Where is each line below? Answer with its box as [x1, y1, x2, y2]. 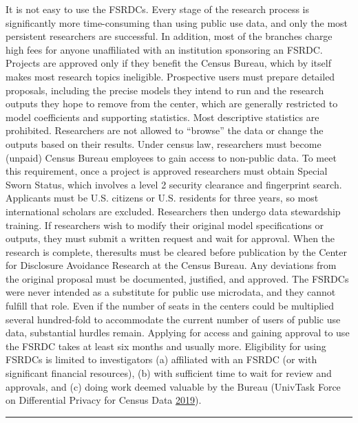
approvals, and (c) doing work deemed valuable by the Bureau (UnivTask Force [6, 379, 341, 393]
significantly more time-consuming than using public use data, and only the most [6, 15, 348, 30]
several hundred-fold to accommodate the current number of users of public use [6, 312, 341, 326]
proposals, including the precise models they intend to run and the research [6, 83, 324, 97]
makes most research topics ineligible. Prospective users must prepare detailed [6, 69, 335, 83]
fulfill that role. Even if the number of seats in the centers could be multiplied [6, 299, 334, 313]
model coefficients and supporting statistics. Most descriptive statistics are [6, 109, 319, 124]
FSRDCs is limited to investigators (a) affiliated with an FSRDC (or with [6, 352, 317, 367]
